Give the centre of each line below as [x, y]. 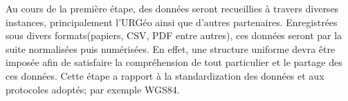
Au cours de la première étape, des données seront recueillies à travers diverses [172, 8]
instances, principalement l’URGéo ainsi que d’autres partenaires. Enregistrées [172, 22]
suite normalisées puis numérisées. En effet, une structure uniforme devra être [171, 48]
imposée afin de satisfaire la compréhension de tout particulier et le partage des [174, 62]
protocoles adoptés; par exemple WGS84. [93, 89]
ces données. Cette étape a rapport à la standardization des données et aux [165, 75]
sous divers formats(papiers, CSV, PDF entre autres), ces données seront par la [174, 35]
